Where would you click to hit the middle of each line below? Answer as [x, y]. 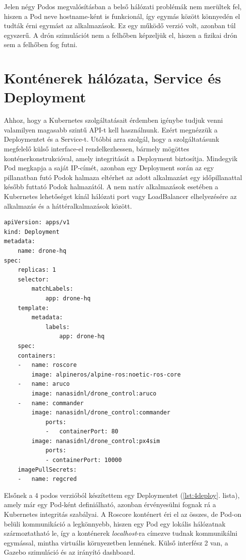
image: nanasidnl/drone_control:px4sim [96, 441]
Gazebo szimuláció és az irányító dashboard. [70, 552]
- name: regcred [47, 479]
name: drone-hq [42, 251]
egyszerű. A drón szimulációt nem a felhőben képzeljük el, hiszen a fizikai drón [121, 35]
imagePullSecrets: [47, 469]
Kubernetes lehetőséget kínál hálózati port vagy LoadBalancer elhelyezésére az [120, 196]
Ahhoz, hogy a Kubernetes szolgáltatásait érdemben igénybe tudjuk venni [114, 120]
